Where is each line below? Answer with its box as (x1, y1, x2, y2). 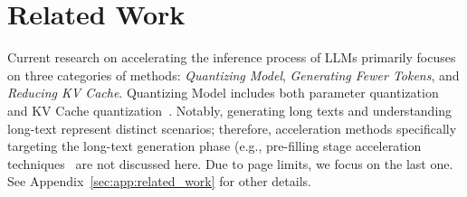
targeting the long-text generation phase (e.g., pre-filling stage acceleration (7, 136, 422, 155)
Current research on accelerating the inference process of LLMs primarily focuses (7, 48, 456, 67)
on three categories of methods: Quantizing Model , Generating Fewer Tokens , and (7, 65, 460, 84)
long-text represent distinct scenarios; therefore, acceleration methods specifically (7, 118, 457, 137)
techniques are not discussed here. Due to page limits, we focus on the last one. (7, 154, 453, 173)
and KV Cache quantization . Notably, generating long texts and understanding (7, 100, 453, 119)
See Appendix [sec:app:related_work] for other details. (7, 172, 311, 191)
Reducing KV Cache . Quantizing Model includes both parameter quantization (7, 83, 439, 102)
